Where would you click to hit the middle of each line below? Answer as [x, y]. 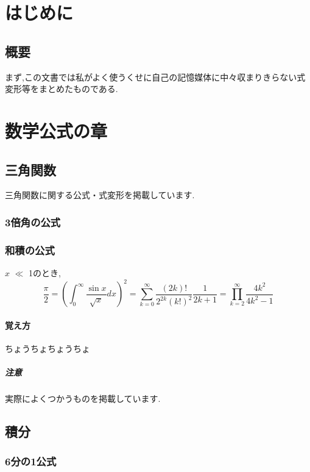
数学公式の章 [56, 130]
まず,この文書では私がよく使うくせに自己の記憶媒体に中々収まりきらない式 [155, 77]
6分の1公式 [31, 461]
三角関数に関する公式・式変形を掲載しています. [100, 195]
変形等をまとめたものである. [62, 89]
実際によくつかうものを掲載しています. [83, 399]
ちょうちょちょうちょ [48, 348]
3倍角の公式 [33, 222]
